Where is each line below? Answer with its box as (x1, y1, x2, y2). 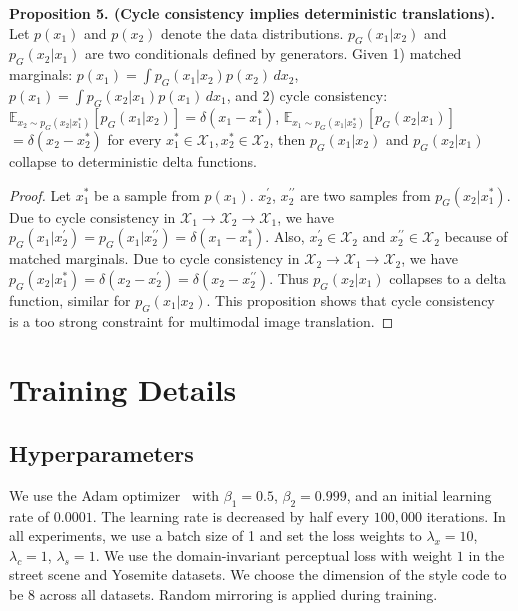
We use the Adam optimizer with (9, 484, 220, 505)
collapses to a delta (389, 267, 507, 288)
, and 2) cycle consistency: (226, 84, 388, 105)
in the (468, 544, 505, 565)
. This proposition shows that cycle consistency (206, 289, 495, 310)
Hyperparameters (9, 437, 194, 468)
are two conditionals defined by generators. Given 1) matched (84, 43, 462, 64)
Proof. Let (9, 184, 71, 205)
